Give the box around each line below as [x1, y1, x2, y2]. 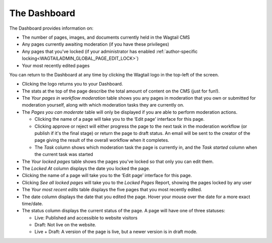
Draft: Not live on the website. [34, 222, 97, 228]
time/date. [22, 200, 43, 206]
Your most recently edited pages [22, 62, 90, 68]
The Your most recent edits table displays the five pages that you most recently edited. [22, 187, 202, 193]
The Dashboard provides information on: [9, 25, 94, 31]
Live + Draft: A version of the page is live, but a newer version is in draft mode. [34, 229, 197, 235]
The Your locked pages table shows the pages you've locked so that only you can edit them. [22, 158, 214, 165]
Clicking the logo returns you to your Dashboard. [22, 81, 123, 87]
